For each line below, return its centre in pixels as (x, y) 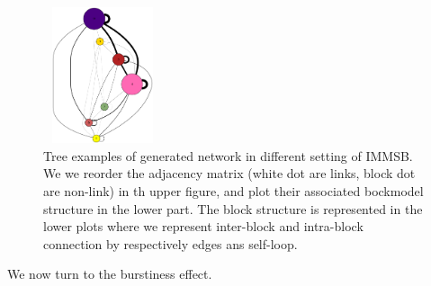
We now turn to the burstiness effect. (110, 274)
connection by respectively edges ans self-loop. (171, 243)
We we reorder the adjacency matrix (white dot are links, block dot (229, 173)
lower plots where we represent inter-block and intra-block (203, 226)
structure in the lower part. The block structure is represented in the (233, 208)
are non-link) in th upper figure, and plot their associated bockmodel (233, 190)
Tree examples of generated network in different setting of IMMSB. (228, 155)
